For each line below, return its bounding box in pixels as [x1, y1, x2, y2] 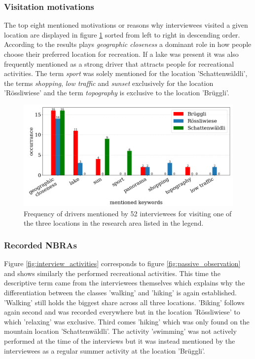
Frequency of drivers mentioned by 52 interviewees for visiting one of [24, 208, 232, 218]
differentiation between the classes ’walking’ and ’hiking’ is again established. [4, 287, 237, 297]
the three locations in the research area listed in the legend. [24, 218, 204, 228]
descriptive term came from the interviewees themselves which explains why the [4, 278, 245, 288]
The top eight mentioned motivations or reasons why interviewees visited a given [4, 20, 248, 30]
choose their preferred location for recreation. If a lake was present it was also [4, 49, 239, 59]
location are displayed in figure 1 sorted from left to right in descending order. [4, 29, 240, 40]
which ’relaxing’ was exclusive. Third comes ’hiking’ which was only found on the [4, 316, 250, 326]
